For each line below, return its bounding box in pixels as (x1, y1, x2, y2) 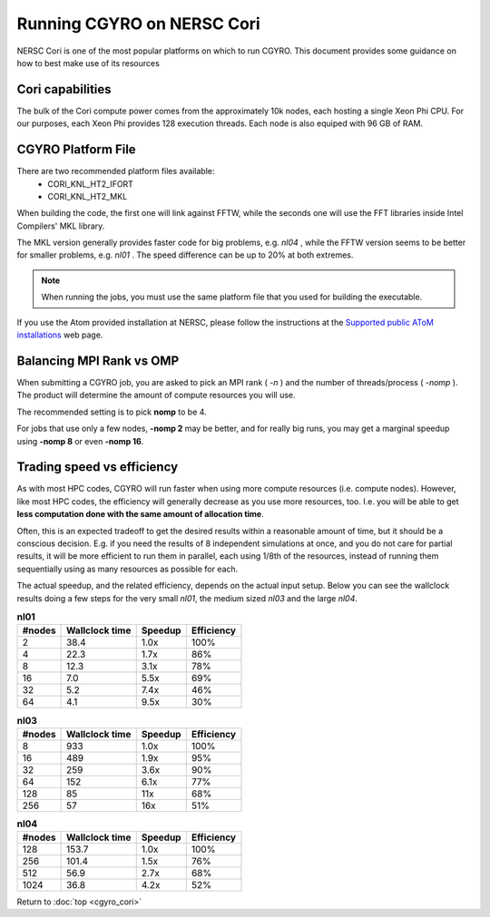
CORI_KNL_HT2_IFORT (47, 178, 133, 190)
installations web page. (16, 329, 103, 340)
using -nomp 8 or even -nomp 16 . (16, 435, 144, 446)
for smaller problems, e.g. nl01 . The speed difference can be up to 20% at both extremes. (16, 249, 354, 260)
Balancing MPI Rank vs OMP (16, 353, 180, 368)
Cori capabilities (16, 82, 113, 97)
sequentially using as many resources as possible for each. (16, 563, 239, 574)
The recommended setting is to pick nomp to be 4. (16, 406, 208, 417)
